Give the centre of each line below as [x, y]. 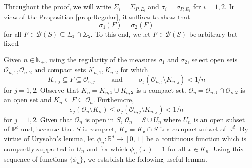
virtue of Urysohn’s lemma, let [49, 139]
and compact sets [60, 69]
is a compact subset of [193, 129]
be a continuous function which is [196, 139]
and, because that [48, 129]
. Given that [54, 119]
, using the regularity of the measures [101, 59]
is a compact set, [161, 89]
